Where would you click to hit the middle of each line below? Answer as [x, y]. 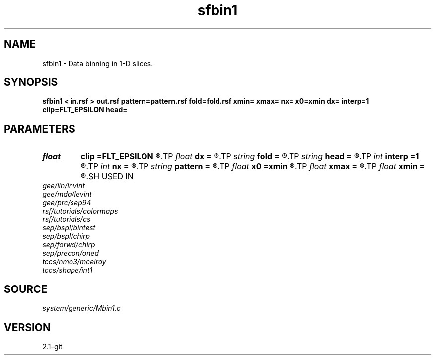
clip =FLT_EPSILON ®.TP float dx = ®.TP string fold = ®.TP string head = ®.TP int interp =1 [250, 157]
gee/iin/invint [64, 186]
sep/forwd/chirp [69, 245]
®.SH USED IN [107, 177]
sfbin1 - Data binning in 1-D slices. [98, 63]
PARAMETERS [40, 129]
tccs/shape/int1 [68, 270]
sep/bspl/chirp [66, 236]
